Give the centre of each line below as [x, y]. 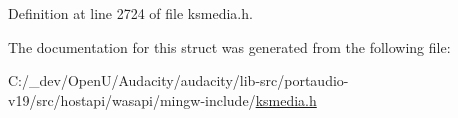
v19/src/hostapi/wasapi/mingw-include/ [132, 99]
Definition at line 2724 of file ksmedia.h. [130, 13]
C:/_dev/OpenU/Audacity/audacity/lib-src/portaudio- [178, 80]
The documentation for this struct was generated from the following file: [229, 46]
